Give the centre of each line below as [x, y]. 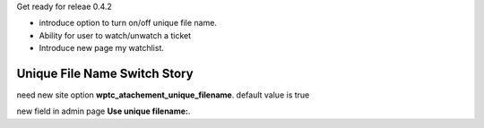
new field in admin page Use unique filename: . [104, 111]
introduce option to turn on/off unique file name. [128, 23]
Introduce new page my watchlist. [102, 48]
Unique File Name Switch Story [105, 73]
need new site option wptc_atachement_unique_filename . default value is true [163, 95]
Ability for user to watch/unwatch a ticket [115, 35]
